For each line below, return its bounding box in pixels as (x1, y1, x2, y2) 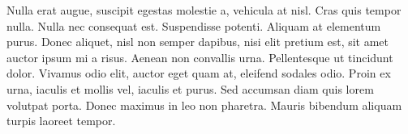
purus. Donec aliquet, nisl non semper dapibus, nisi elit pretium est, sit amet (6, 33, 389, 50)
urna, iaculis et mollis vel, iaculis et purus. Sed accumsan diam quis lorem (6, 80, 374, 97)
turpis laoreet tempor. (6, 112, 116, 129)
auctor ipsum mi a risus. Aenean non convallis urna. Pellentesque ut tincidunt (6, 48, 393, 65)
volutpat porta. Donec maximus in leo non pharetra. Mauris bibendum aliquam (6, 96, 402, 113)
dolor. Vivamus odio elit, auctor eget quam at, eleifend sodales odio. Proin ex (6, 65, 391, 82)
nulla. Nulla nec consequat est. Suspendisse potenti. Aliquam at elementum (6, 17, 381, 34)
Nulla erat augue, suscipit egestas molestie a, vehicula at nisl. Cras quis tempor (6, 2, 402, 18)
